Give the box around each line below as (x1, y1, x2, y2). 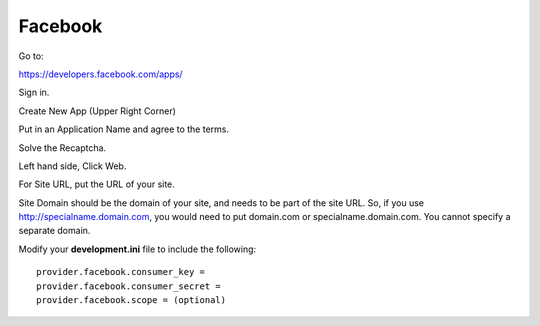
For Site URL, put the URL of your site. (18, 178, 175, 190)
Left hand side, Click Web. (18, 160, 127, 172)
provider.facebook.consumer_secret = (36, 280, 222, 292)
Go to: (18, 50, 44, 62)
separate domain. (18, 225, 91, 237)
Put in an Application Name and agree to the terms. (18, 123, 230, 135)
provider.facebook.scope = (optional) (36, 295, 227, 306)
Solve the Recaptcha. (18, 141, 107, 154)
